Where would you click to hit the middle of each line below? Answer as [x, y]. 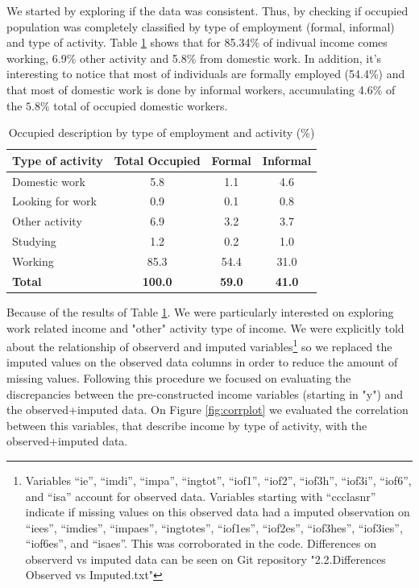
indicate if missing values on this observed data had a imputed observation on [218, 512]
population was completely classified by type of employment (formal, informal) [201, 26]
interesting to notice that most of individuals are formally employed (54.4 [188, 74]
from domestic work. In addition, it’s [291, 58]
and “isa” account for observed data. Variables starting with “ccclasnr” [201, 496]
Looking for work [54, 201]
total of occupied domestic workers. [141, 105]
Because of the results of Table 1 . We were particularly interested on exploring [200, 311]
